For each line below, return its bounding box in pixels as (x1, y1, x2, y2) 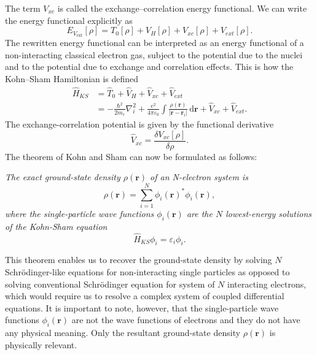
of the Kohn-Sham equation (5, 219, 108, 232)
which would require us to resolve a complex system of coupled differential (5, 289, 284, 302)
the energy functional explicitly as (5, 13, 133, 26)
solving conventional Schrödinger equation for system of (5, 277, 215, 290)
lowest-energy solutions (225, 207, 311, 219)
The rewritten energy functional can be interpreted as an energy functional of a (5, 36, 304, 49)
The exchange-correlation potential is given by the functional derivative (5, 118, 274, 131)
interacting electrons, (227, 277, 307, 290)
